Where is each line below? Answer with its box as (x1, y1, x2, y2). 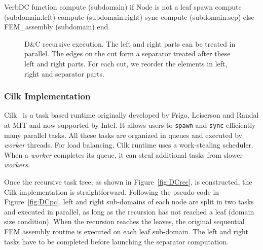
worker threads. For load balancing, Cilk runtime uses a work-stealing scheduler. (4, 139, 253, 150)
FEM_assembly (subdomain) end (4, 21, 108, 32)
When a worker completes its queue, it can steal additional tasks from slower (4, 149, 243, 160)
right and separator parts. (24, 68, 104, 79)
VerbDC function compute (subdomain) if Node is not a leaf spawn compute (4, 2, 242, 12)
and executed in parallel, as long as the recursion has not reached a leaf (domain (4, 206, 254, 217)
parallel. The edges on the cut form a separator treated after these (24, 48, 231, 59)
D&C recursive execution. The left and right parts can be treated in (24, 38, 236, 49)
